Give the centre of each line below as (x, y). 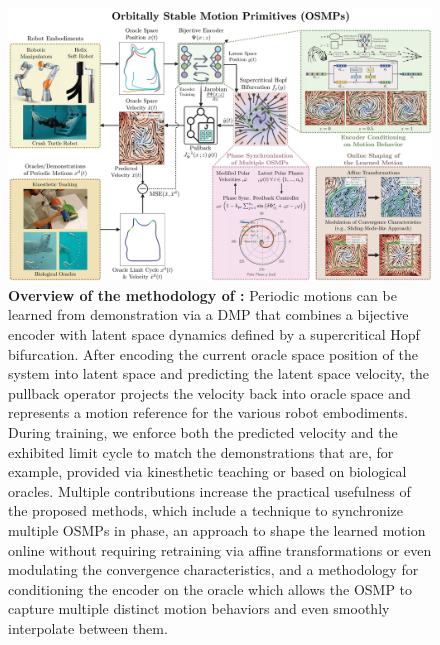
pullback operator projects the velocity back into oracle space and (209, 392)
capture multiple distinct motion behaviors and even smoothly (199, 608)
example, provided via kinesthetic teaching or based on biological (207, 471)
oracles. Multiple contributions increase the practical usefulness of (209, 490)
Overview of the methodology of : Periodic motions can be (202, 294)
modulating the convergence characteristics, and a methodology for (213, 569)
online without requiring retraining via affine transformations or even (220, 549)
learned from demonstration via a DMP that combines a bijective (208, 314)
